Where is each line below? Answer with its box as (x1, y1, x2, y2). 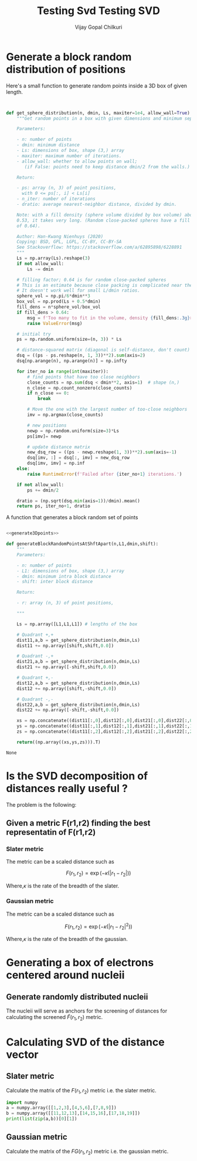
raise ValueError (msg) (27, 320, 83, 326)
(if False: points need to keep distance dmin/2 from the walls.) (24, 164, 191, 170)
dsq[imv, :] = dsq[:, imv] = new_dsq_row (27, 455, 130, 461)
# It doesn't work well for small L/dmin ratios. (16, 287, 141, 294)
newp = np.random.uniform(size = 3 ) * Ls (27, 428, 119, 434)
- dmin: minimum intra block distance (16, 573, 111, 579)
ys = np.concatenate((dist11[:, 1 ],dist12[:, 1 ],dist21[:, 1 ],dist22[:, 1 (16, 723, 193, 729)
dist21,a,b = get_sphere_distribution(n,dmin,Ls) (16, 659, 141, 665)
